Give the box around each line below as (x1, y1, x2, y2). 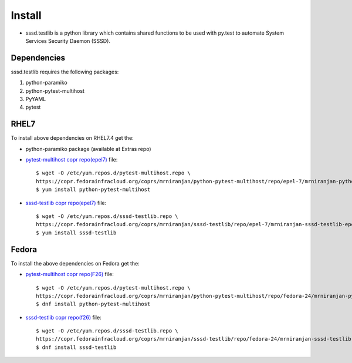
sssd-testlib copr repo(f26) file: (25, 314, 102, 321)
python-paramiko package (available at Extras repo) (25, 145, 152, 152)
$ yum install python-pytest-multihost (36, 186, 151, 193)
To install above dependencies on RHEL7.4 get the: (11, 135, 134, 142)
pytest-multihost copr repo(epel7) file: (25, 156, 118, 163)
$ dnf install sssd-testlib (36, 344, 117, 351)
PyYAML (25, 96, 46, 103)
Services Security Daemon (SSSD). (25, 37, 111, 44)
